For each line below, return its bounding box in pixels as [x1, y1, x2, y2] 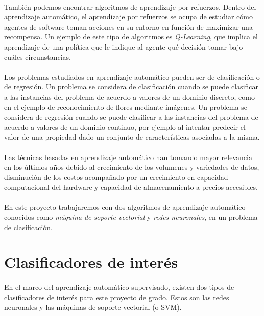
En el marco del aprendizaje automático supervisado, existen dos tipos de [4, 282, 234, 292]
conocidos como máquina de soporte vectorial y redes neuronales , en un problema [4, 212, 258, 222]
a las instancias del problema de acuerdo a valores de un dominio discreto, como [4, 91, 255, 102]
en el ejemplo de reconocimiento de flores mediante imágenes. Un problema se [4, 101, 247, 112]
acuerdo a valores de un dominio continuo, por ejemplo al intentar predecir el [4, 121, 246, 132]
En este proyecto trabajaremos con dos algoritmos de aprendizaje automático [4, 201, 246, 212]
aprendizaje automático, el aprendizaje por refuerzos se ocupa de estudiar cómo [4, 11, 253, 22]
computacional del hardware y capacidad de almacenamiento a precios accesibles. [4, 182, 258, 192]
